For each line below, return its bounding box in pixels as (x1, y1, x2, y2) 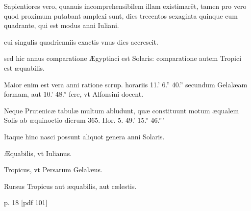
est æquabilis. (4, 62, 45, 73)
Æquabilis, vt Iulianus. (4, 148, 72, 158)
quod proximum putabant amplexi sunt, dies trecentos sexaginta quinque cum (4, 10, 238, 21)
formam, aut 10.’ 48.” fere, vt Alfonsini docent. (4, 89, 144, 99)
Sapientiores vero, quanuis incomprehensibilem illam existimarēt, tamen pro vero (4, 1, 247, 11)
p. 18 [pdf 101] (4, 197, 48, 208)
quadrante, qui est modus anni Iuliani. (4, 20, 119, 30)
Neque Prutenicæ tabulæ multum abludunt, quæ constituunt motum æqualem (4, 105, 239, 115)
